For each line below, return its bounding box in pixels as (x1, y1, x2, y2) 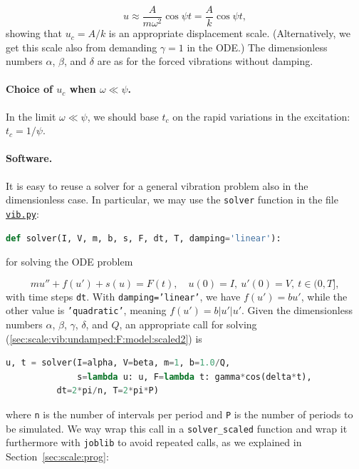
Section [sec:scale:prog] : (6, 448, 109, 463)
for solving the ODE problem (6, 254, 133, 269)
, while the (301, 288, 348, 303)
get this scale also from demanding (6, 39, 157, 54)
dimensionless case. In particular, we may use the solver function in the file (6, 192, 338, 207)
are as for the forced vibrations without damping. (97, 54, 313, 69)
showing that (6, 26, 63, 41)
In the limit (6, 109, 56, 123)
